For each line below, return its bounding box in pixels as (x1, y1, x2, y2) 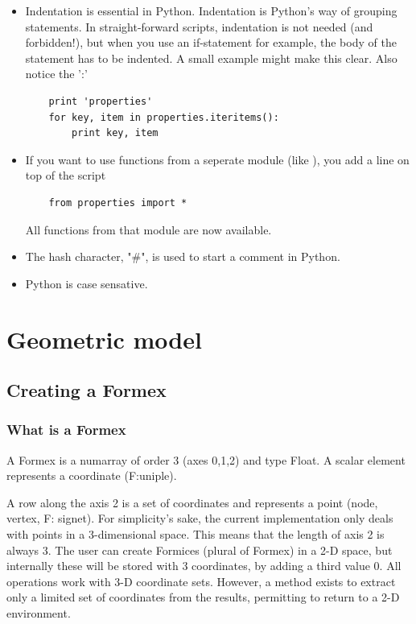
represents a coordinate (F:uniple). (6, 467, 177, 484)
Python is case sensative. (25, 275, 148, 291)
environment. (6, 605, 71, 622)
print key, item (72, 127, 159, 139)
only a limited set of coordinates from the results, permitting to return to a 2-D (6, 589, 400, 605)
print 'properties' (48, 95, 153, 107)
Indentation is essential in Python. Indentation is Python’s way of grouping (25, 2, 397, 19)
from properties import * (48, 196, 187, 209)
